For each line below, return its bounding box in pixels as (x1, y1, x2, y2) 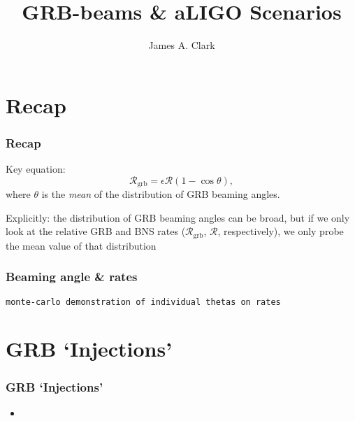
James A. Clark (148, 38, 215, 52)
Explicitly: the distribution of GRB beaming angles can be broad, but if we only (6, 210, 350, 224)
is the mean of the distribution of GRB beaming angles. (41, 187, 280, 201)
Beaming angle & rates (6, 268, 138, 285)
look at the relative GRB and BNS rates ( (6, 224, 186, 238)
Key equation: (6, 162, 66, 176)
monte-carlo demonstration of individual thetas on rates (6, 297, 281, 307)
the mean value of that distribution (6, 238, 157, 252)
